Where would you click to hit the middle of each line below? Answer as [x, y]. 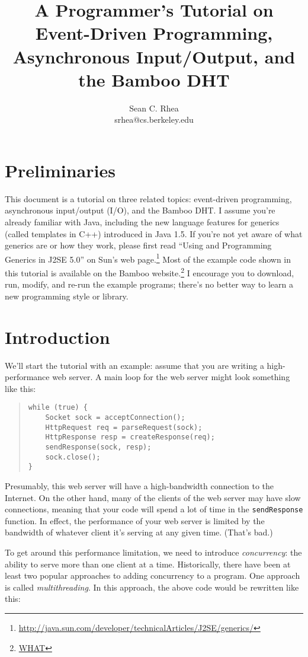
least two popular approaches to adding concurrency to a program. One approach [153, 575]
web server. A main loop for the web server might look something [171, 377]
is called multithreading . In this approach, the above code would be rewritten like [152, 587]
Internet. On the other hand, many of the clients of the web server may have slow [153, 497]
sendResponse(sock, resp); [98, 447]
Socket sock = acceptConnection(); [115, 418]
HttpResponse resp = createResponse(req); [130, 437]
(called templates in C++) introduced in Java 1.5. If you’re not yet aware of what [154, 233]
